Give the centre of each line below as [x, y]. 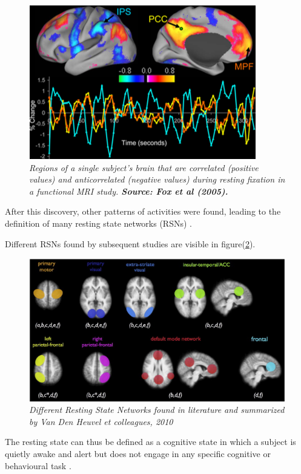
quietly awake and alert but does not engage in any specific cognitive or [138, 453]
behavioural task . [38, 465]
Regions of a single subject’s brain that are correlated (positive [144, 167]
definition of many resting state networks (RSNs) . [98, 223]
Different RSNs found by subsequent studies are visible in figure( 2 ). [130, 243]
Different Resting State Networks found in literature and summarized [157, 410]
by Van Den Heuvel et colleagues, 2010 [101, 421]
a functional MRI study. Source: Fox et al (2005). [129, 191]
